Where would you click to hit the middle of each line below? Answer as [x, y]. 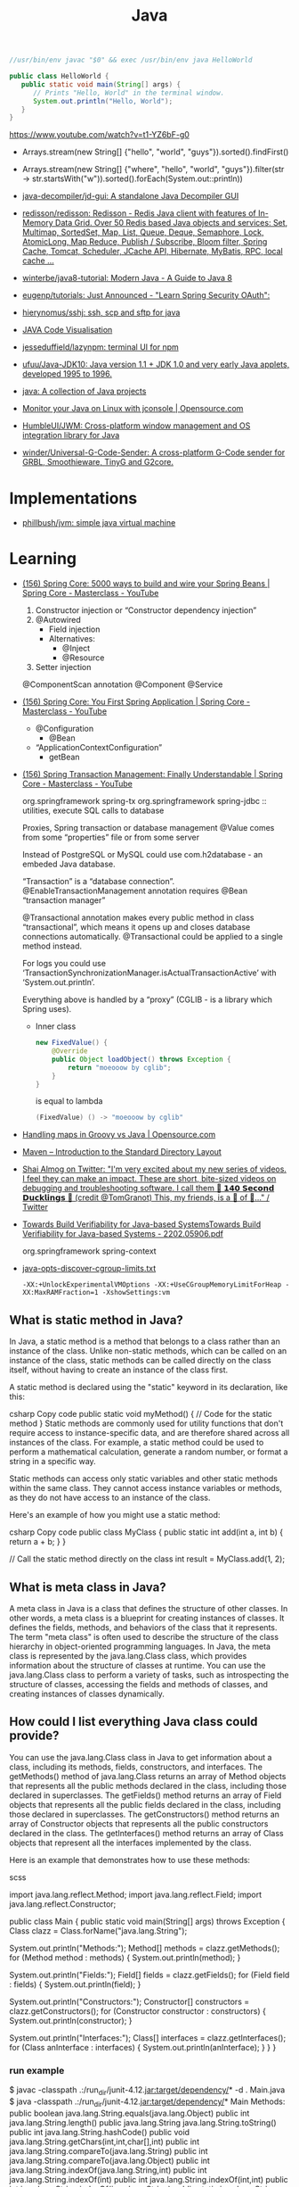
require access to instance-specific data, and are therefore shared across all [149, 1433]
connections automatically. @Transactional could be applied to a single [152, 937]
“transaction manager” [64, 900]
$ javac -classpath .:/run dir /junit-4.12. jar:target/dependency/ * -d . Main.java [147, 2091]
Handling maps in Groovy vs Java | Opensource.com [119, 1135]
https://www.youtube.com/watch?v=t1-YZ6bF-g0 [99, 135]
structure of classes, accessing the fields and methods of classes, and [139, 1684]
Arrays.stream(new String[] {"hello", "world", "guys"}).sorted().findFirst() [155, 152]
